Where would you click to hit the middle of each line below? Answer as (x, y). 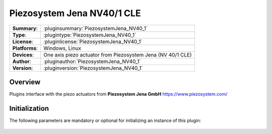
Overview (25, 82)
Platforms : (25, 48)
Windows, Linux (62, 48)
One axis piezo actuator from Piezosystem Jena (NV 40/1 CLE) (118, 54)
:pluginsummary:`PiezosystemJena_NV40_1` (96, 28)
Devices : (23, 54)
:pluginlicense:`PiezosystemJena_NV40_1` (93, 41)
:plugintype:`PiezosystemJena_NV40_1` (90, 35)
